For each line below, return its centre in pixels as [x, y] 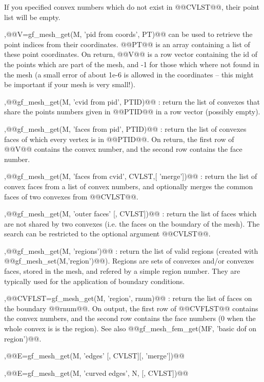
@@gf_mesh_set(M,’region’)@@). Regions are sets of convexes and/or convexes [129, 261]
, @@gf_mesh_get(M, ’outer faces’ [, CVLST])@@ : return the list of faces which [130, 214]
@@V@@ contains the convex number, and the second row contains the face [123, 149]
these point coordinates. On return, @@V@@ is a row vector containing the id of [131, 54]
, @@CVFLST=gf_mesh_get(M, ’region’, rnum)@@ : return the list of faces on [128, 298]
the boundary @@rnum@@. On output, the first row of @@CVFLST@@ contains [131, 308]
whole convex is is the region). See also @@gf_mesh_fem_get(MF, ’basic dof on [130, 328]
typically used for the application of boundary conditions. [95, 281]
